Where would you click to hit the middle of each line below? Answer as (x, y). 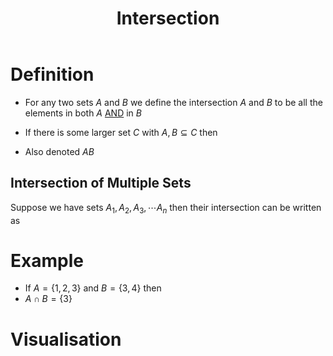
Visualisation (66, 339)
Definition (52, 74)
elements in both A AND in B (83, 113)
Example (47, 260)
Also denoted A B (59, 151)
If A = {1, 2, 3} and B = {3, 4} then (93, 288)
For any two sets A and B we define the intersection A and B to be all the (173, 102)
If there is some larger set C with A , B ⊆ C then (121, 132)
